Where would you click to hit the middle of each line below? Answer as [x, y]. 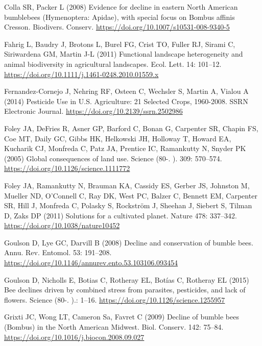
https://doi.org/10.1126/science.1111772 [67, 168]
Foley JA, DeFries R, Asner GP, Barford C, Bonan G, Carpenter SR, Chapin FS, [131, 128]
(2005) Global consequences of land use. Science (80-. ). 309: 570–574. [113, 158]
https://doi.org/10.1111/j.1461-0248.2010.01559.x [81, 74]
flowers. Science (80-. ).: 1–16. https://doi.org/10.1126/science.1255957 [115, 299]
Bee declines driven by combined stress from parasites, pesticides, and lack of [125, 290]
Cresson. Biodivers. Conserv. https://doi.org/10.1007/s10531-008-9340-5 [117, 27]
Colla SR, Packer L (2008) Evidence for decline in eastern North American [121, 7]
